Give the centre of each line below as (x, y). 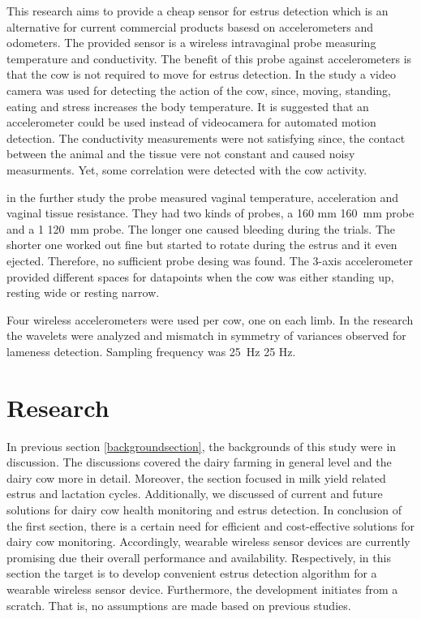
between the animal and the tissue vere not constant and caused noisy (181, 154)
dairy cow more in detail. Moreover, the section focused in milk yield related (196, 477)
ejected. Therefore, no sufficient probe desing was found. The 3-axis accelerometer (210, 260)
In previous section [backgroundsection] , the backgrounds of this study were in (202, 446)
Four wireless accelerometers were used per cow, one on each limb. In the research (210, 319)
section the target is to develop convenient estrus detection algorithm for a (192, 573)
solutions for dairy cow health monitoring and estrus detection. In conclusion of (204, 509)
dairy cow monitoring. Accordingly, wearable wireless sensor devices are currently (208, 542)
